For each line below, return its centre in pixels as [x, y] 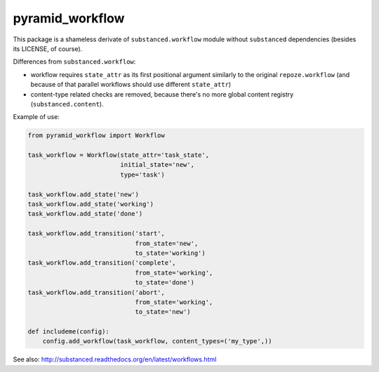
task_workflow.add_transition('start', [96, 234]
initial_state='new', [157, 165]
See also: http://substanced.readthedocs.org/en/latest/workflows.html [115, 359]
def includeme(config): [69, 332]
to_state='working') [171, 253]
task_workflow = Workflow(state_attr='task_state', [119, 155]
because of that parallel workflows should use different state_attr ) [131, 85]
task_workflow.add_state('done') [85, 214]
